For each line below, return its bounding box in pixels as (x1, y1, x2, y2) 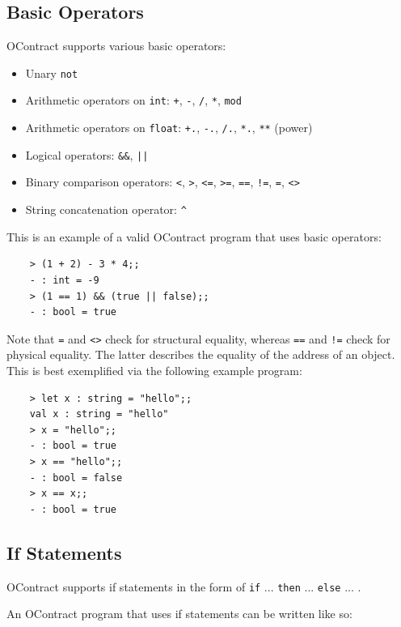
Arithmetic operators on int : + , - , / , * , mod (25, 92, 242, 109)
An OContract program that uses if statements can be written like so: (6, 605, 352, 622)
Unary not (25, 64, 78, 81)
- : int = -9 (29, 274, 99, 286)
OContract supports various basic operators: (6, 37, 226, 54)
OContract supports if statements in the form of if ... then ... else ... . (6, 578, 361, 595)
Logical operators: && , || (25, 146, 149, 163)
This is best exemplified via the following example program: (6, 361, 302, 378)
